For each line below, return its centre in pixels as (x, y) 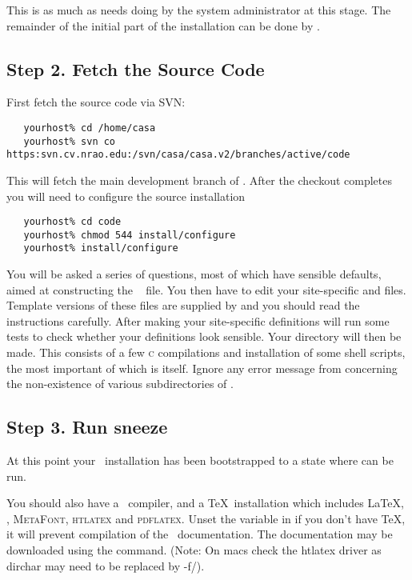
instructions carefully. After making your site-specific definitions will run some (198, 320)
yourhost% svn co (70, 141)
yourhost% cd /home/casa (90, 128)
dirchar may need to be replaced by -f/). (106, 565)
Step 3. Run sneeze (87, 427)
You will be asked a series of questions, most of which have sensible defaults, (194, 274)
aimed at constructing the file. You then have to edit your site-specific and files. (206, 289)
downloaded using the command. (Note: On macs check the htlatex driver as (194, 550)
